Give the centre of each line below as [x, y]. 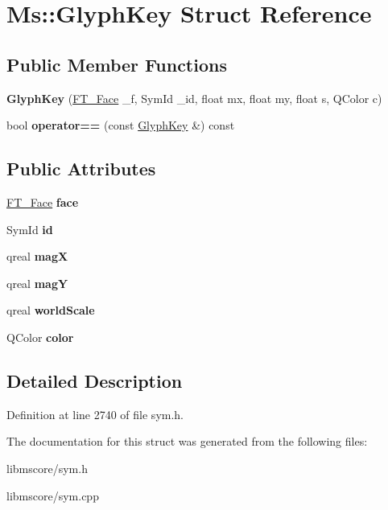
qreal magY [37, 283]
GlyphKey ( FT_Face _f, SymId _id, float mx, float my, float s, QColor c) [194, 98]
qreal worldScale [51, 310]
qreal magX [37, 256]
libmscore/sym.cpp [53, 495]
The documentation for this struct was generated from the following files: [187, 441]
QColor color [40, 337]
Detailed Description [95, 380]
